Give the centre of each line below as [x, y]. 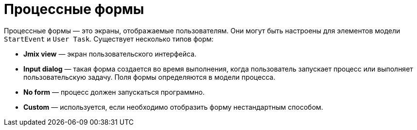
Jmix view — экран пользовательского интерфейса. [110, 54]
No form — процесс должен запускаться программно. [114, 92]
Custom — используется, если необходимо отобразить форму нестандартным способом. [173, 107]
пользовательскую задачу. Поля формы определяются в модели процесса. [149, 77]
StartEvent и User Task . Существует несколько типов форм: [109, 39]
